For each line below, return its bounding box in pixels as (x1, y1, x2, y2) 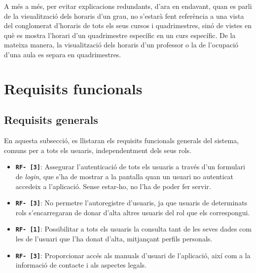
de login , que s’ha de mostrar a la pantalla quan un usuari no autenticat (15, 171, 234, 181)
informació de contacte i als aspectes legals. (15, 260, 146, 270)
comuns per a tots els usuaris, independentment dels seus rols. (4, 145, 191, 155)
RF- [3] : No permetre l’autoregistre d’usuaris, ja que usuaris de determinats (15, 197, 248, 208)
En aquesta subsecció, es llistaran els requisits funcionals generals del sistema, (4, 135, 239, 146)
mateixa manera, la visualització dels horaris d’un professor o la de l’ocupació (4, 39, 239, 50)
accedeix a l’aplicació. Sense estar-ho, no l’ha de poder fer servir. (15, 181, 211, 191)
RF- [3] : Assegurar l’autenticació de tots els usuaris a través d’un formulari (15, 161, 245, 172)
